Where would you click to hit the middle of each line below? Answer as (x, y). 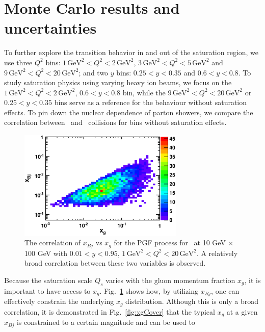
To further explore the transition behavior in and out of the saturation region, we (131, 52)
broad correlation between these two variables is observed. (115, 263)
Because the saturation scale (48, 280)
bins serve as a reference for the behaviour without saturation (151, 102)
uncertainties (50, 28)
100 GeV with (46, 253)
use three (18, 62)
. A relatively (217, 253)
